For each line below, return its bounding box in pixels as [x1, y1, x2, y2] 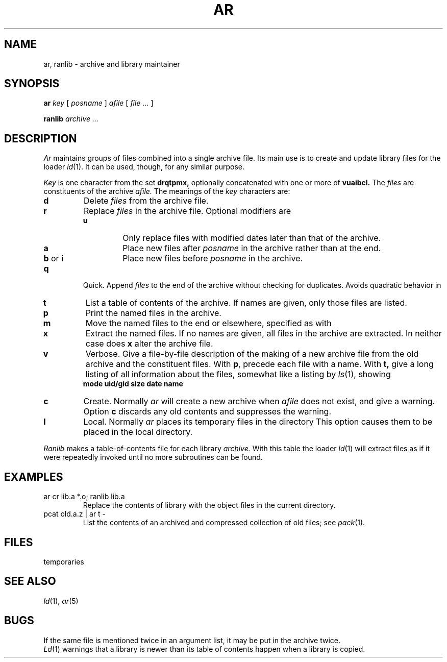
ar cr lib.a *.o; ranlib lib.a [43, 492, 125, 501]
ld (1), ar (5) [43, 596, 79, 605]
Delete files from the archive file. [83, 195, 209, 206]
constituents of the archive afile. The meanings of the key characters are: [43, 187, 290, 196]
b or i [43, 253, 64, 264]
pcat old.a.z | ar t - [43, 509, 106, 519]
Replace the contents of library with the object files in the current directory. [83, 501, 336, 510]
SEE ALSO [4, 575, 56, 588]
